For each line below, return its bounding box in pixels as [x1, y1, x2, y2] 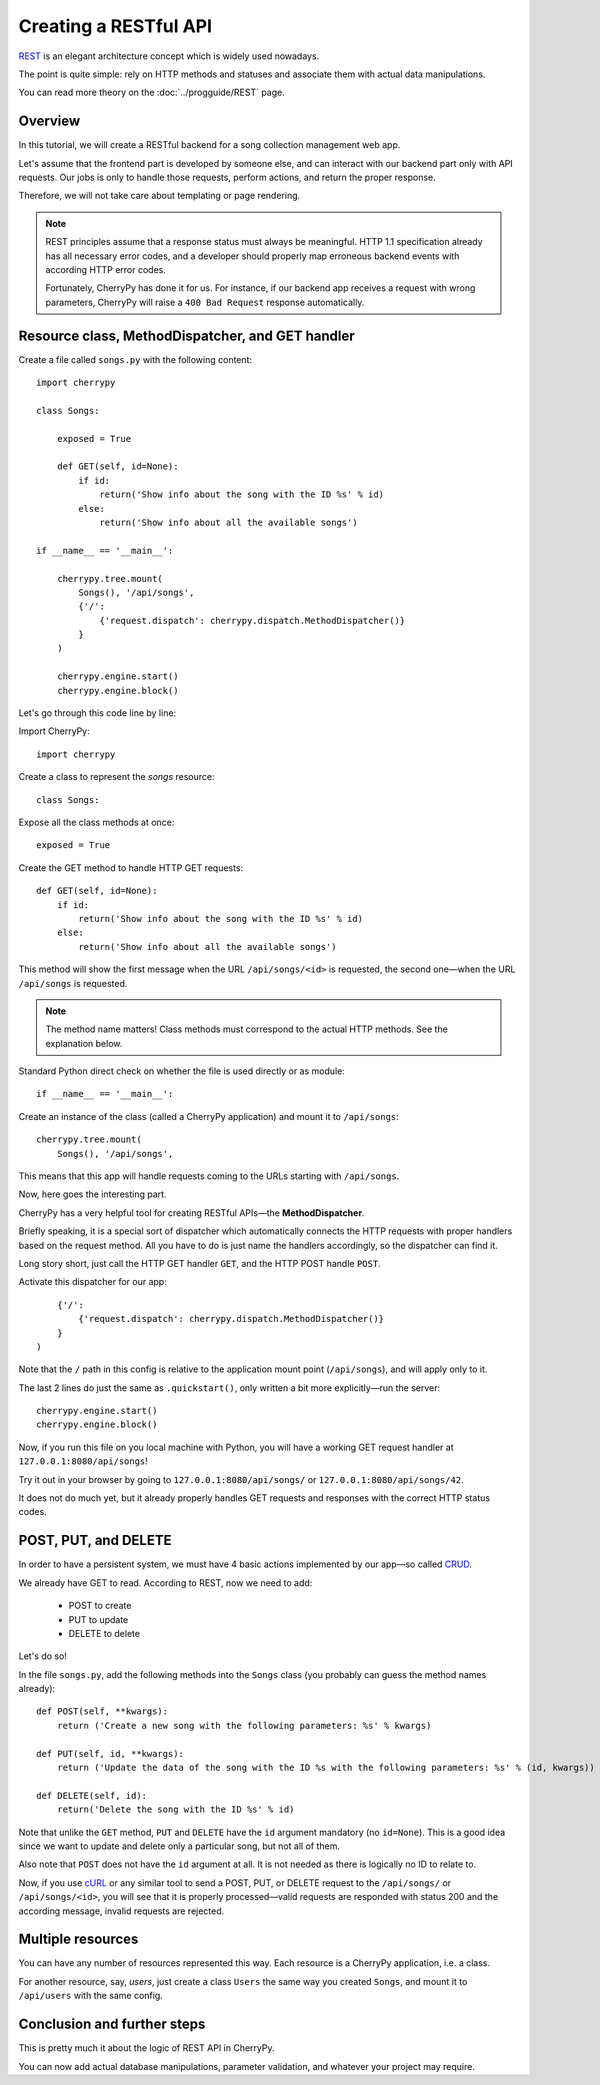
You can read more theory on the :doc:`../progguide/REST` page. [18, 86, 285, 99]
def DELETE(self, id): [36, 1790, 148, 1801]
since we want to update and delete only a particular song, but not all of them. [18, 1840, 340, 1852]
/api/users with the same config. [18, 1990, 164, 2002]
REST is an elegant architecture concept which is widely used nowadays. [18, 50, 320, 62]
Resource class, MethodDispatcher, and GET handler [18, 327, 355, 344]
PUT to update [68, 1613, 129, 1625]
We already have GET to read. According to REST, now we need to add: [18, 1576, 313, 1589]
